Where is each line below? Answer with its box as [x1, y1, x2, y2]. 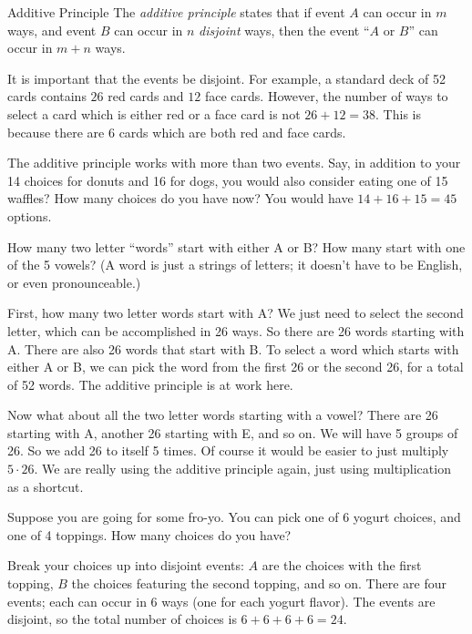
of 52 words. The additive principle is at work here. [7, 374, 293, 394]
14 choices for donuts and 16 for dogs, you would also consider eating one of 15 [7, 170, 448, 189]
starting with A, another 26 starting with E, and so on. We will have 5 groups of [7, 423, 458, 442]
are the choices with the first [262, 556, 422, 575]
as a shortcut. [7, 476, 84, 496]
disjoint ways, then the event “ [199, 20, 370, 39]
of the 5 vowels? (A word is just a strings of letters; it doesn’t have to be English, [7, 255, 463, 274]
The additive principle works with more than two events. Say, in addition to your [7, 153, 461, 172]
